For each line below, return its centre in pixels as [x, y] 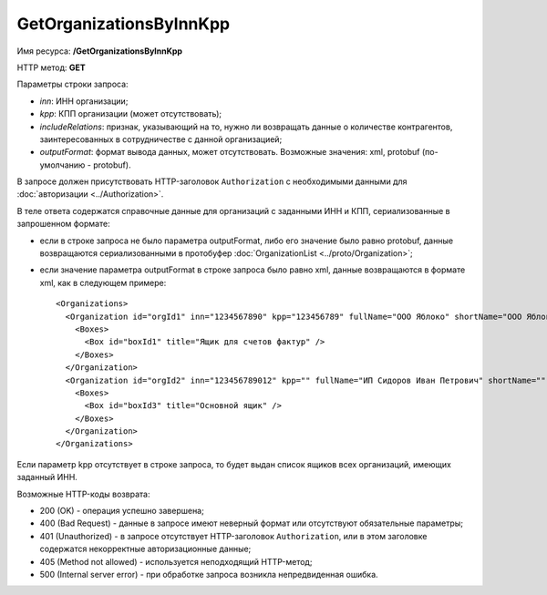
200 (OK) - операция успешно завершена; [122, 511]
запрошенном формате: [63, 224]
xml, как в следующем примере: [103, 282]
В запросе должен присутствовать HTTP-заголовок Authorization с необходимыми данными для [212, 181]
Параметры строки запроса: [72, 84]
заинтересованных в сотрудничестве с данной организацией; [161, 139]
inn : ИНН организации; [84, 101]
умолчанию [62, 165]
